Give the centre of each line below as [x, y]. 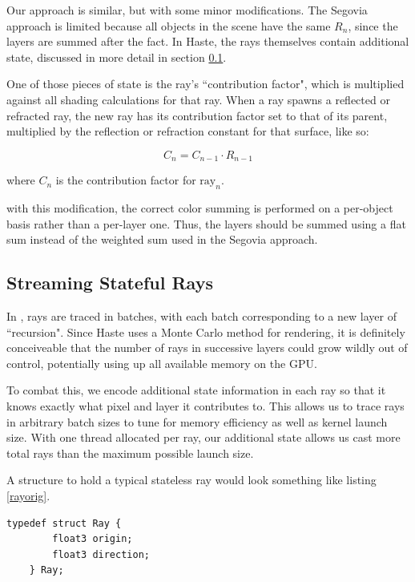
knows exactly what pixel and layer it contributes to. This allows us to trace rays [205, 405]
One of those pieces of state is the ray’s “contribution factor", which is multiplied [205, 84]
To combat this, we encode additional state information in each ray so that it [196, 390]
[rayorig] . [28, 495]
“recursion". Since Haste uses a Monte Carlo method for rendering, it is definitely [206, 331]
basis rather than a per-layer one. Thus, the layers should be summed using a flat [206, 223]
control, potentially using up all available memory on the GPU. [162, 363]
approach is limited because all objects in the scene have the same [169, 25]
